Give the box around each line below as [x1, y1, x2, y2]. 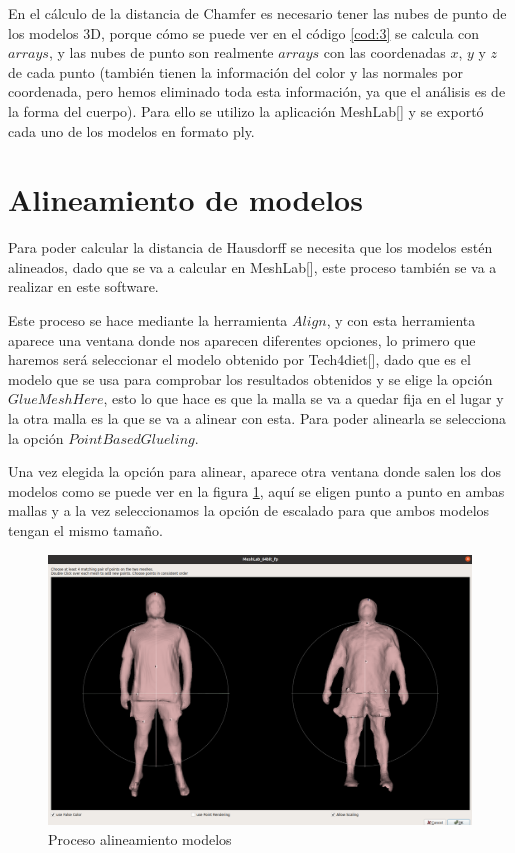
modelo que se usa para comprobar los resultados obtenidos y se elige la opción [8, 368, 493, 389]
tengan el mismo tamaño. [8, 520, 163, 540]
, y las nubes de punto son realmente [48, 42, 274, 63]
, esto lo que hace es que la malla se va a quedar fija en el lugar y [103, 388, 504, 409]
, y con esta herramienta [326, 310, 476, 331]
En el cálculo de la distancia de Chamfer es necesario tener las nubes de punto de [8, 3, 507, 23]
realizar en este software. [8, 276, 159, 297]
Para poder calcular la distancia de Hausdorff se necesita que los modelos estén [8, 237, 493, 258]
